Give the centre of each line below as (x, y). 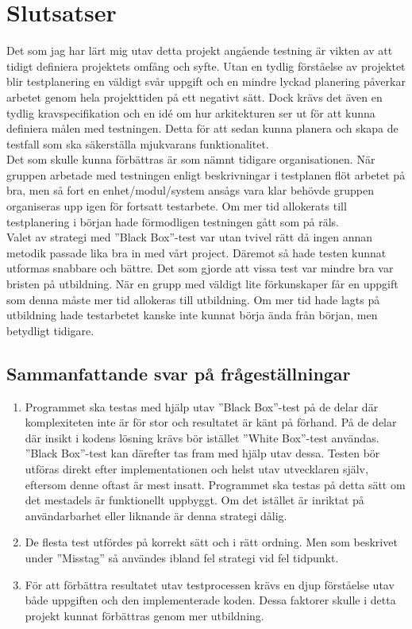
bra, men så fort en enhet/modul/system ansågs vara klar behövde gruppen (190, 190)
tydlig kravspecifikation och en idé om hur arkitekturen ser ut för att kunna (191, 112)
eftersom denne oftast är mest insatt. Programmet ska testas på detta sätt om (215, 484)
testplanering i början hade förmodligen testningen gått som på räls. (173, 221)
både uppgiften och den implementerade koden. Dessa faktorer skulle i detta (210, 600)
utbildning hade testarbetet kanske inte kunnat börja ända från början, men (192, 315)
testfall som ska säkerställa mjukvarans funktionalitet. (138, 143)
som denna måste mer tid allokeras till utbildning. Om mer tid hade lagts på (193, 299)
